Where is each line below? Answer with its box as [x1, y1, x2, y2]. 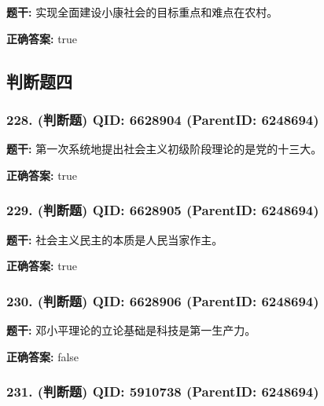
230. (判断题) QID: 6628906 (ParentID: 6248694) [6, 291, 319, 310]
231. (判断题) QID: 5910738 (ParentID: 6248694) [6, 382, 319, 401]
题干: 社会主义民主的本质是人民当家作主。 [6, 231, 223, 247]
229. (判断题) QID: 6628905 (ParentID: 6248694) [6, 200, 319, 220]
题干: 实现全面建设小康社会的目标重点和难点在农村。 [6, 4, 278, 20]
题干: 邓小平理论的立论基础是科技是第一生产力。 [6, 322, 256, 338]
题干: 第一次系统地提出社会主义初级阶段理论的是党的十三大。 [6, 141, 322, 157]
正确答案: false [6, 348, 79, 364]
